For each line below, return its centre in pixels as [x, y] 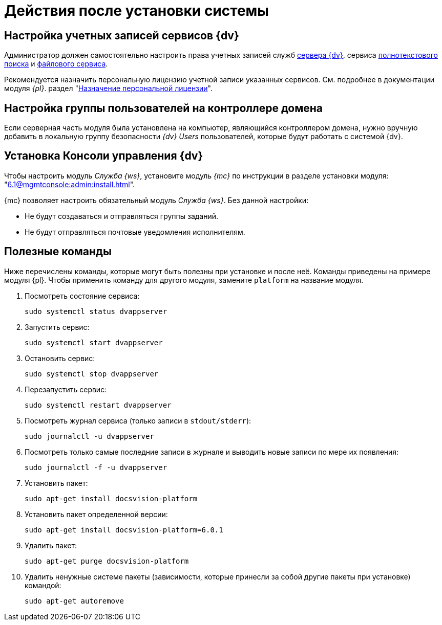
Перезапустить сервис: [66, 389]
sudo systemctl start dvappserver [94, 342]
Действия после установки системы [136, 11]
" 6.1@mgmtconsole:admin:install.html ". [70, 184]
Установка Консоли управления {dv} [104, 156]
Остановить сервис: [60, 358]
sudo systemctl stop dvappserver [92, 374]
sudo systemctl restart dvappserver [98, 405]
